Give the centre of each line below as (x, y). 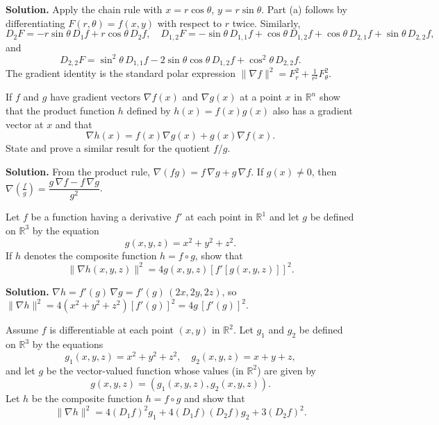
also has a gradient (313, 110)
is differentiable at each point (112, 330)
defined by (149, 110)
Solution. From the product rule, (78, 171)
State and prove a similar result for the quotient (108, 148)
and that (74, 124)
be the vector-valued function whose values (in (145, 370)
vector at (25, 124)
